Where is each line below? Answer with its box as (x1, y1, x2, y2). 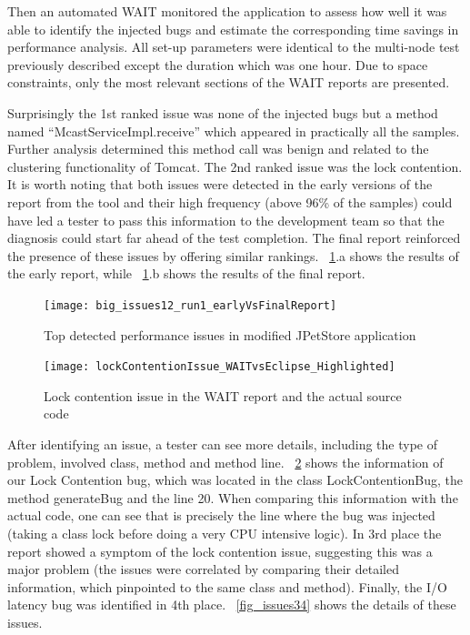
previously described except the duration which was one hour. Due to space (7, 55, 428, 74)
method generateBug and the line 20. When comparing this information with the (7, 488, 458, 507)
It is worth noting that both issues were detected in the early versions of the (7, 175, 433, 194)
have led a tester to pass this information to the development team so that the (7, 210, 445, 229)
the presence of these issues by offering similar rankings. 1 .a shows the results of (7, 246, 459, 265)
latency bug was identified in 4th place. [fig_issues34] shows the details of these (7, 595, 456, 614)
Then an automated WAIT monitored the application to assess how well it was (7, 2, 447, 20)
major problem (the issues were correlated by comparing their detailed (7, 559, 399, 579)
